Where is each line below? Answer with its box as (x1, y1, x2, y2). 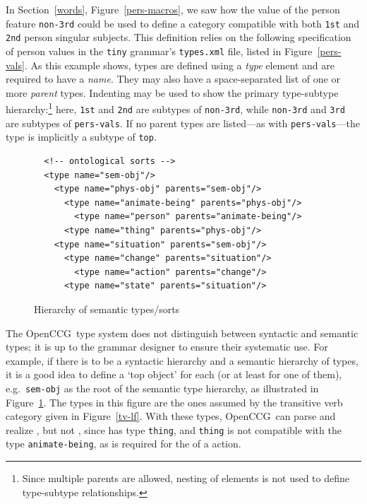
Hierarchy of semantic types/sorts (34, 301, 180, 316)
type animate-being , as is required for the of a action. (6, 436, 241, 451)
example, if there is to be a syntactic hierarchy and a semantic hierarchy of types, (6, 353, 359, 368)
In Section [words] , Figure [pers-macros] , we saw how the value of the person (6, 2, 340, 16)
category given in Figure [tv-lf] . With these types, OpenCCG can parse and (6, 409, 336, 423)
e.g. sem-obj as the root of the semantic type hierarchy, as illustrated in (6, 380, 319, 395)
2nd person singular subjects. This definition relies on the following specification (6, 30, 351, 45)
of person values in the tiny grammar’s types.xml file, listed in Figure (6, 43, 313, 58)
